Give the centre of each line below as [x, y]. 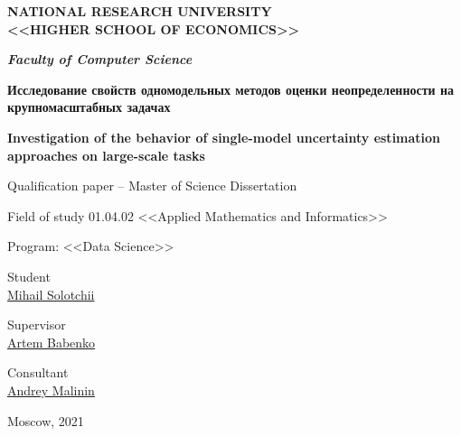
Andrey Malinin [51, 390]
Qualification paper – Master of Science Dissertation [152, 186]
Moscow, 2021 [46, 420]
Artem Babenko [52, 342]
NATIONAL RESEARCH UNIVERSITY [140, 11]
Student [29, 276]
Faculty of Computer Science [100, 59]
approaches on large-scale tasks [106, 155]
